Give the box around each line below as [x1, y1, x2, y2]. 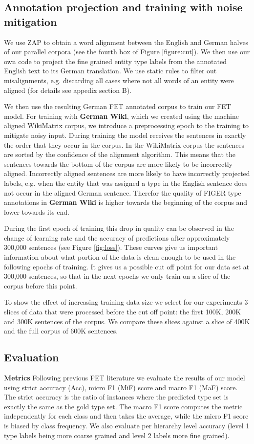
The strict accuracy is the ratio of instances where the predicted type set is [4, 392, 229, 402]
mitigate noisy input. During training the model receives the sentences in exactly [4, 130, 246, 140]
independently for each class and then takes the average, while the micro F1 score [4, 411, 249, 421]
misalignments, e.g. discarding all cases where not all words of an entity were [4, 75, 234, 85]
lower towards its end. [4, 206, 69, 217]
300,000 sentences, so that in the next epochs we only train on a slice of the [4, 271, 231, 281]
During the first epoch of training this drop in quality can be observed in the [4, 223, 234, 233]
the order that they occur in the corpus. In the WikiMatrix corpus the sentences [4, 139, 245, 150]
